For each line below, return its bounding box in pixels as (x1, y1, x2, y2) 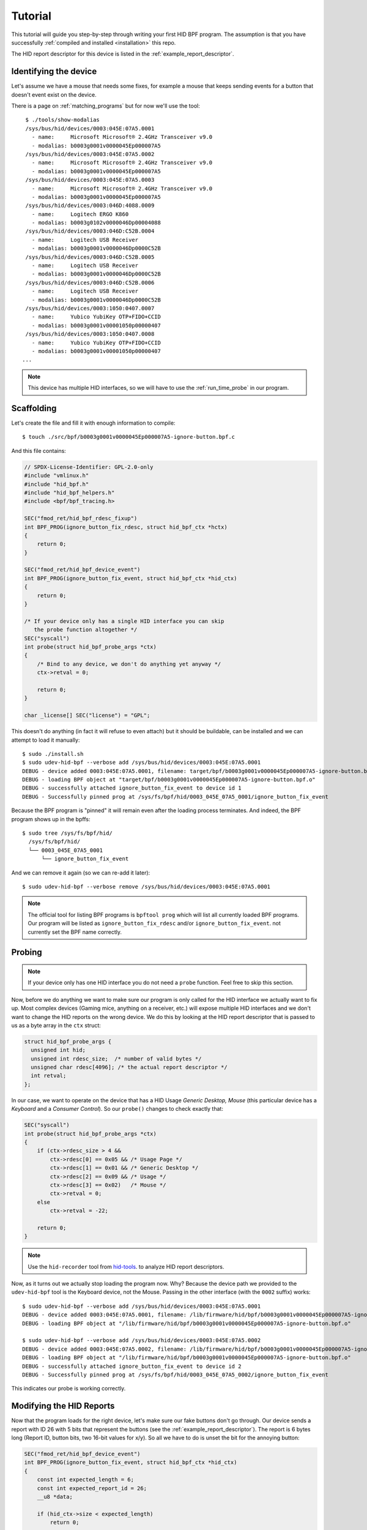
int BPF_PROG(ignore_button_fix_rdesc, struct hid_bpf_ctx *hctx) (24, 523, 228, 531)
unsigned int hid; (31, 1047, 86, 1054)
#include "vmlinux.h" (24, 472, 89, 479)
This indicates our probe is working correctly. (11, 1385, 126, 1392)
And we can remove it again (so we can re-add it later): (11, 869, 150, 876)
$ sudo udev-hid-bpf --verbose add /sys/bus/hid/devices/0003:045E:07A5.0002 (22, 1337, 261, 1344)
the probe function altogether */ (34, 626, 138, 633)
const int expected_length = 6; (37, 1476, 135, 1483)
